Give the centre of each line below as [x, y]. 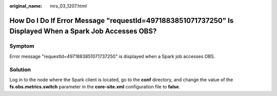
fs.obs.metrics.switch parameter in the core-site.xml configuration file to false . [95, 87]
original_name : [26, 6]
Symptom [22, 46]
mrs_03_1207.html [68, 6]
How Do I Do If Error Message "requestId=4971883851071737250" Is [122, 20]
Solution [20, 69]
